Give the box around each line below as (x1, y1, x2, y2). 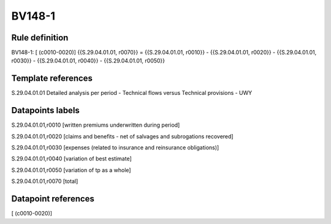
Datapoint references (11, 193, 95, 204)
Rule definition (11, 32, 69, 43)
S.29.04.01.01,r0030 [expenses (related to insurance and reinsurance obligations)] (11, 144, 219, 151)
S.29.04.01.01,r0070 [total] (11, 177, 78, 185)
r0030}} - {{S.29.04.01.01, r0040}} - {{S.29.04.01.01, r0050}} (11, 57, 165, 64)
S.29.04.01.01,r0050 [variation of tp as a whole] (11, 166, 131, 174)
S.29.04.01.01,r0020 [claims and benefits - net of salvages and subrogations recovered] (11, 132, 234, 140)
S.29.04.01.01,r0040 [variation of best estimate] (11, 155, 132, 162)
